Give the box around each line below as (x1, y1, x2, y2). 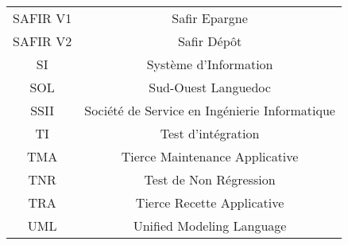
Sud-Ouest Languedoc (149, 78, 271, 96)
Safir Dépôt (177, 32, 242, 50)
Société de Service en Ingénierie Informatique (84, 101, 335, 119)
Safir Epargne (172, 9, 248, 27)
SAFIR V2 (13, 32, 72, 50)
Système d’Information (146, 55, 273, 73)
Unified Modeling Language (133, 216, 287, 235)
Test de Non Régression (144, 170, 276, 189)
